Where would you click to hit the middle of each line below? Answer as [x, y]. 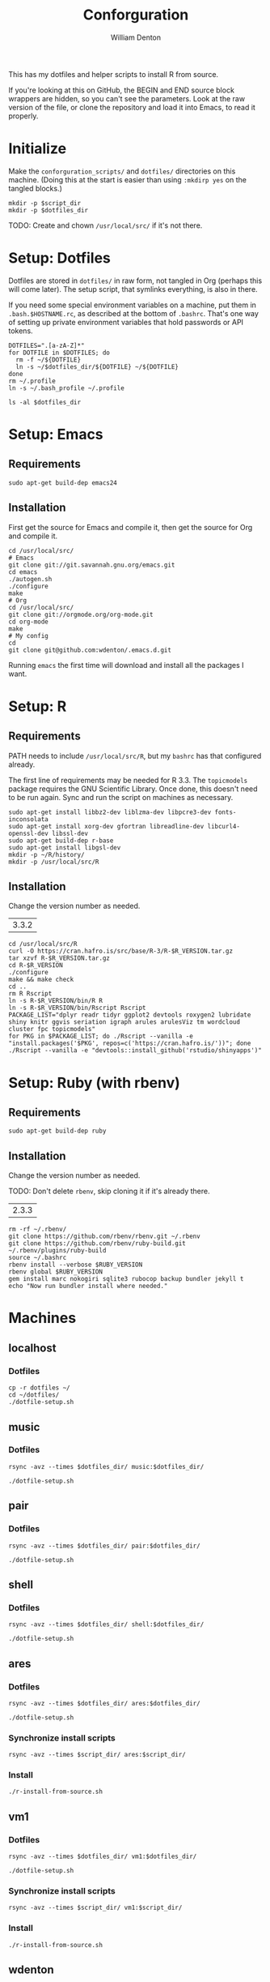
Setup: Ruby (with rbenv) [94, 1083]
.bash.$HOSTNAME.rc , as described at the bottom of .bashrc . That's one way [133, 313]
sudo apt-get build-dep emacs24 [63, 483]
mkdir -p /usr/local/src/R [54, 862]
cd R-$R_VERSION [36, 965]
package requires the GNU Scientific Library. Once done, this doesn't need [133, 789]
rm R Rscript [30, 994]
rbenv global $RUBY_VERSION [56, 1272]
